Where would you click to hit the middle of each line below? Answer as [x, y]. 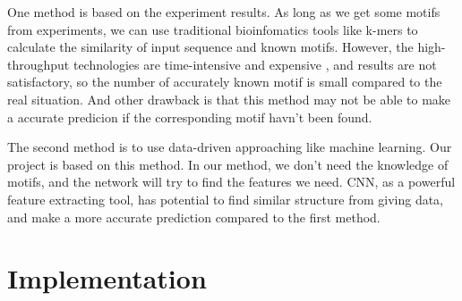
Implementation [107, 278]
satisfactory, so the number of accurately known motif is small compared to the [225, 82]
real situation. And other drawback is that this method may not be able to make [229, 99]
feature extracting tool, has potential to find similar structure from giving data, [226, 199]
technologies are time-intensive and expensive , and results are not [255, 64]
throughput [38, 64]
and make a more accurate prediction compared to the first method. [194, 217]
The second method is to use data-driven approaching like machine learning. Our [230, 147]
